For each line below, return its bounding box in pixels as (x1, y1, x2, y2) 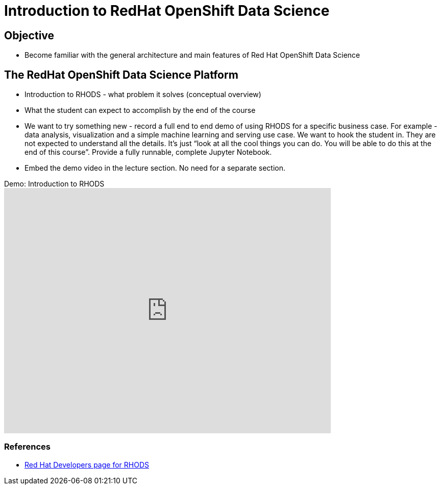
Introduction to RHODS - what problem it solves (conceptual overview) (24, 90, 261, 99)
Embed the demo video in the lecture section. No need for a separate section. (24, 164, 285, 173)
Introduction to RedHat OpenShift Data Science (4, 2, 330, 19)
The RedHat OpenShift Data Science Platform (4, 68, 238, 81)
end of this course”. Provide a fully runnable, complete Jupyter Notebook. (24, 148, 272, 157)
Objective (4, 29, 55, 42)
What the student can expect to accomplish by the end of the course (24, 106, 256, 115)
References (4, 441, 51, 452)
